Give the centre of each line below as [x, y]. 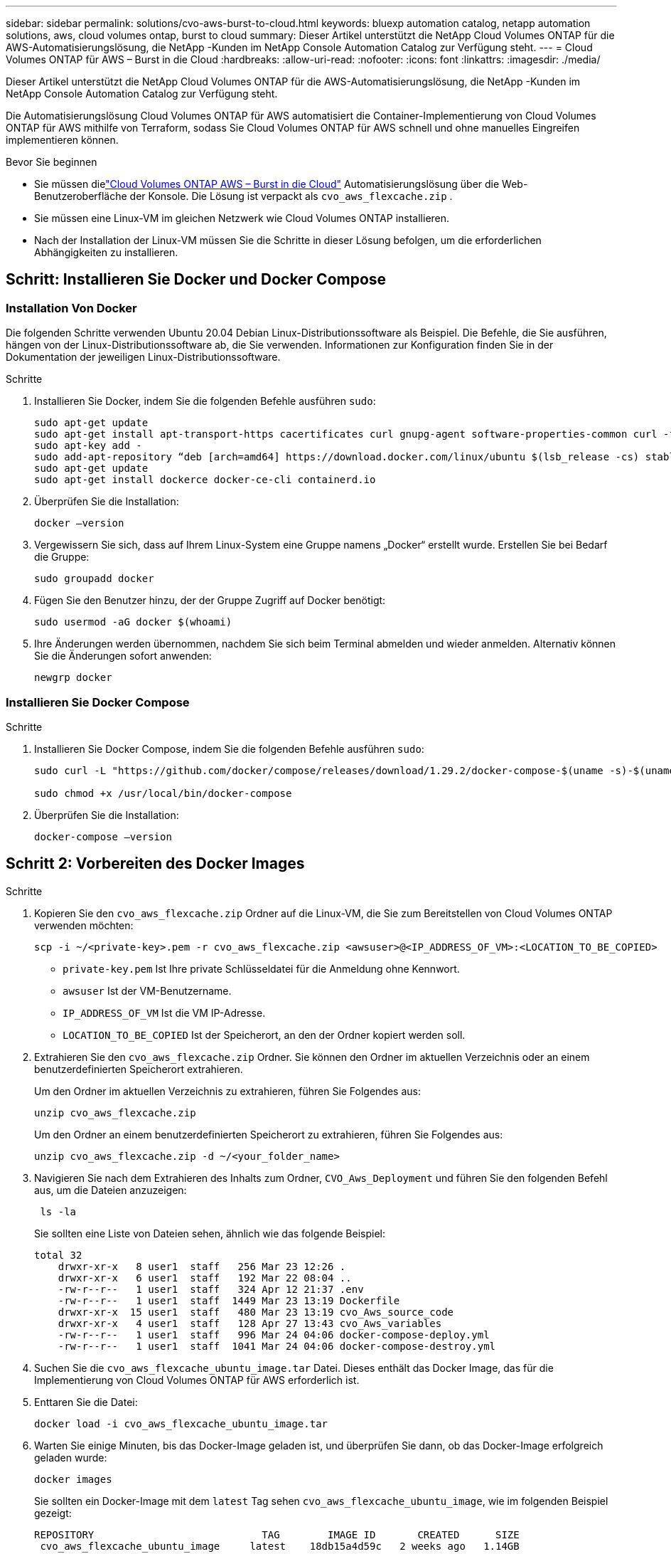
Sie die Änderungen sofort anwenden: [123, 656]
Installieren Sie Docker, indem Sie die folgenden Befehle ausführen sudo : [205, 401]
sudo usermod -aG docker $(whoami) [133, 622]
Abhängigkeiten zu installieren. [106, 252]
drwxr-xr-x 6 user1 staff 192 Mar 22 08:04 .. [205, 1278]
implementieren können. [62, 140]
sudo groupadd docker [94, 579]
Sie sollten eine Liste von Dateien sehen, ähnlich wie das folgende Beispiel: [210, 1233]
